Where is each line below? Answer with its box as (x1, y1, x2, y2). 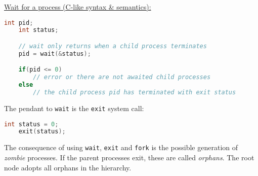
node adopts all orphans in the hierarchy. (4, 162, 132, 172)
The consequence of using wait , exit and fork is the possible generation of (4, 142, 238, 153)
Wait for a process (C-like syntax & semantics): (4, 2, 151, 12)
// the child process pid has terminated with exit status (33, 89, 236, 96)
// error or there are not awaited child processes (33, 74, 211, 81)
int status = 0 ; (4, 120, 59, 128)
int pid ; (4, 19, 33, 26)
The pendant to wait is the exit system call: (4, 102, 144, 113)
